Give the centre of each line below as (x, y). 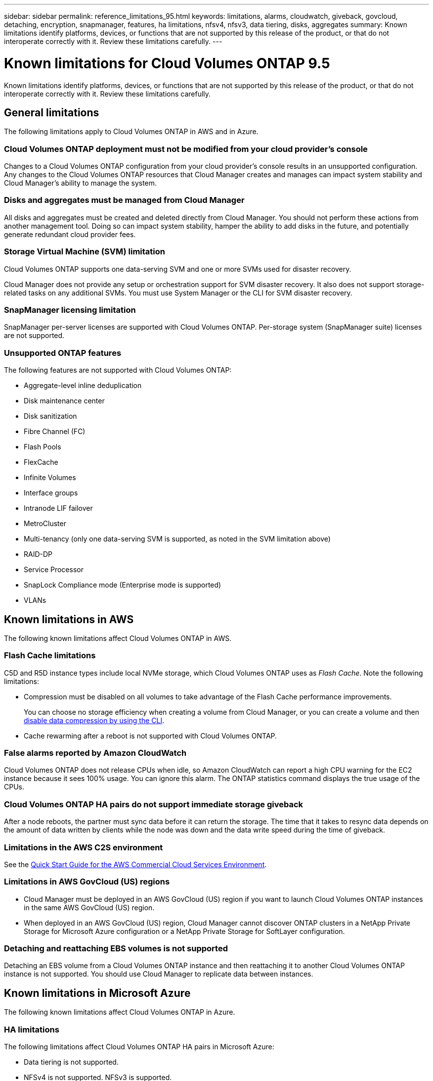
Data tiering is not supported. (71, 1062)
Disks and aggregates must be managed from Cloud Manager (124, 200)
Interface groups (51, 493)
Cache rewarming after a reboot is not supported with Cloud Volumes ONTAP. (151, 736)
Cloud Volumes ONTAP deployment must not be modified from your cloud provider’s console (186, 149)
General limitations (52, 112)
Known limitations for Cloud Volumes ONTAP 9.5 (167, 63)
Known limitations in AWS (69, 619)
